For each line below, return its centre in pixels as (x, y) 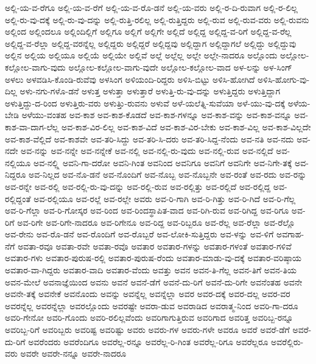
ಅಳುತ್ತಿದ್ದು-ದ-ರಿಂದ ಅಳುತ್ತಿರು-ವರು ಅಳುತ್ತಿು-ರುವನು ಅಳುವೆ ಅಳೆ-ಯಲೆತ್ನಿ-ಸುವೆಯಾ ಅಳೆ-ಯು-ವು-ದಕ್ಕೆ (145, 103)
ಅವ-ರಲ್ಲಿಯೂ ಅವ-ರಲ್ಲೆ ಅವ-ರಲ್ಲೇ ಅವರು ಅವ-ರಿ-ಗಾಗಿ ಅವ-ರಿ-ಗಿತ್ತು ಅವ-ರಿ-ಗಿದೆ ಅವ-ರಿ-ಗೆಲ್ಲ (165, 198)
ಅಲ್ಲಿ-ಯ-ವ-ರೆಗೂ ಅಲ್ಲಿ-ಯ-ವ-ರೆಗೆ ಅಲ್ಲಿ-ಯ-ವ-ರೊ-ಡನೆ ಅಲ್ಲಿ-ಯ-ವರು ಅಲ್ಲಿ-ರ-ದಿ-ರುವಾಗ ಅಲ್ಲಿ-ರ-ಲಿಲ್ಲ (151, 7)
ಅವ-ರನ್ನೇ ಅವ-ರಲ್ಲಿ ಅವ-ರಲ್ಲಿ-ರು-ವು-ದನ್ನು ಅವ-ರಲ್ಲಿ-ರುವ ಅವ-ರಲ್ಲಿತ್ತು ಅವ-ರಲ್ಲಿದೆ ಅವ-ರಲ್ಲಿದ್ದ (138, 186)
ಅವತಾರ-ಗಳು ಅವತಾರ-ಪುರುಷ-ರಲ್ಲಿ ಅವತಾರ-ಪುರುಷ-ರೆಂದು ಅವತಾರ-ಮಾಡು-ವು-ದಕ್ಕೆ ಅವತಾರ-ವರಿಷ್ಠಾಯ (153, 258)
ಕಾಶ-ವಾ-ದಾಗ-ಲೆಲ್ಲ (32, 126)
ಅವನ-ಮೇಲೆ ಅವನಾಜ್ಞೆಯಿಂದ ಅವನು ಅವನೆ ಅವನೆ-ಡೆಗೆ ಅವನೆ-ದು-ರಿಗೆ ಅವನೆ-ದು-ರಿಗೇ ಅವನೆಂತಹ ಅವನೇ (154, 282)
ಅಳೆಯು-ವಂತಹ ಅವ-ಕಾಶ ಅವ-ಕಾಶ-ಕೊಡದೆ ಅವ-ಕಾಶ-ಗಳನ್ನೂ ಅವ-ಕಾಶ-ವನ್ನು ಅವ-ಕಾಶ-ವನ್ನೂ (156, 115)
